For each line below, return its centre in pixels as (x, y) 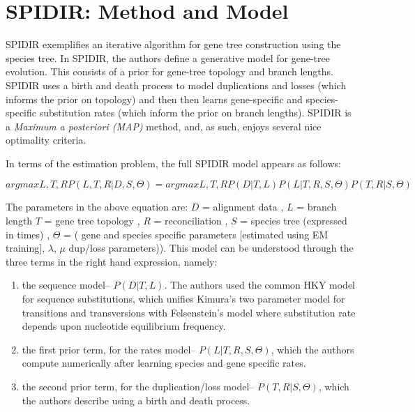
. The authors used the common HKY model (260, 285)
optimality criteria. (46, 140)
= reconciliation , (191, 221)
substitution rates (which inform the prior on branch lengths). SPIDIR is (195, 113)
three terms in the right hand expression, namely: (112, 261)
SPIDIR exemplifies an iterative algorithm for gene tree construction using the (173, 44)
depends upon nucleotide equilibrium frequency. (124, 326)
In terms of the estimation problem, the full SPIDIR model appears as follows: (173, 163)
